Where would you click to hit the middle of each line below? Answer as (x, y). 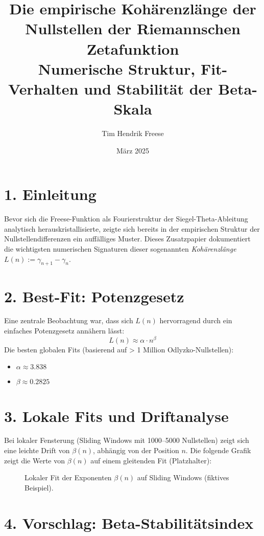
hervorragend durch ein (196, 320)
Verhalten (43, 88)
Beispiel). (39, 487)
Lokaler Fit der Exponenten (68, 477)
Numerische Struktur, (117, 68)
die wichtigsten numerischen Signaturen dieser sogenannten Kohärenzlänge (120, 248)
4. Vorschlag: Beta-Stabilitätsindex (129, 522)
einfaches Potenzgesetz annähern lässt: (64, 331)
